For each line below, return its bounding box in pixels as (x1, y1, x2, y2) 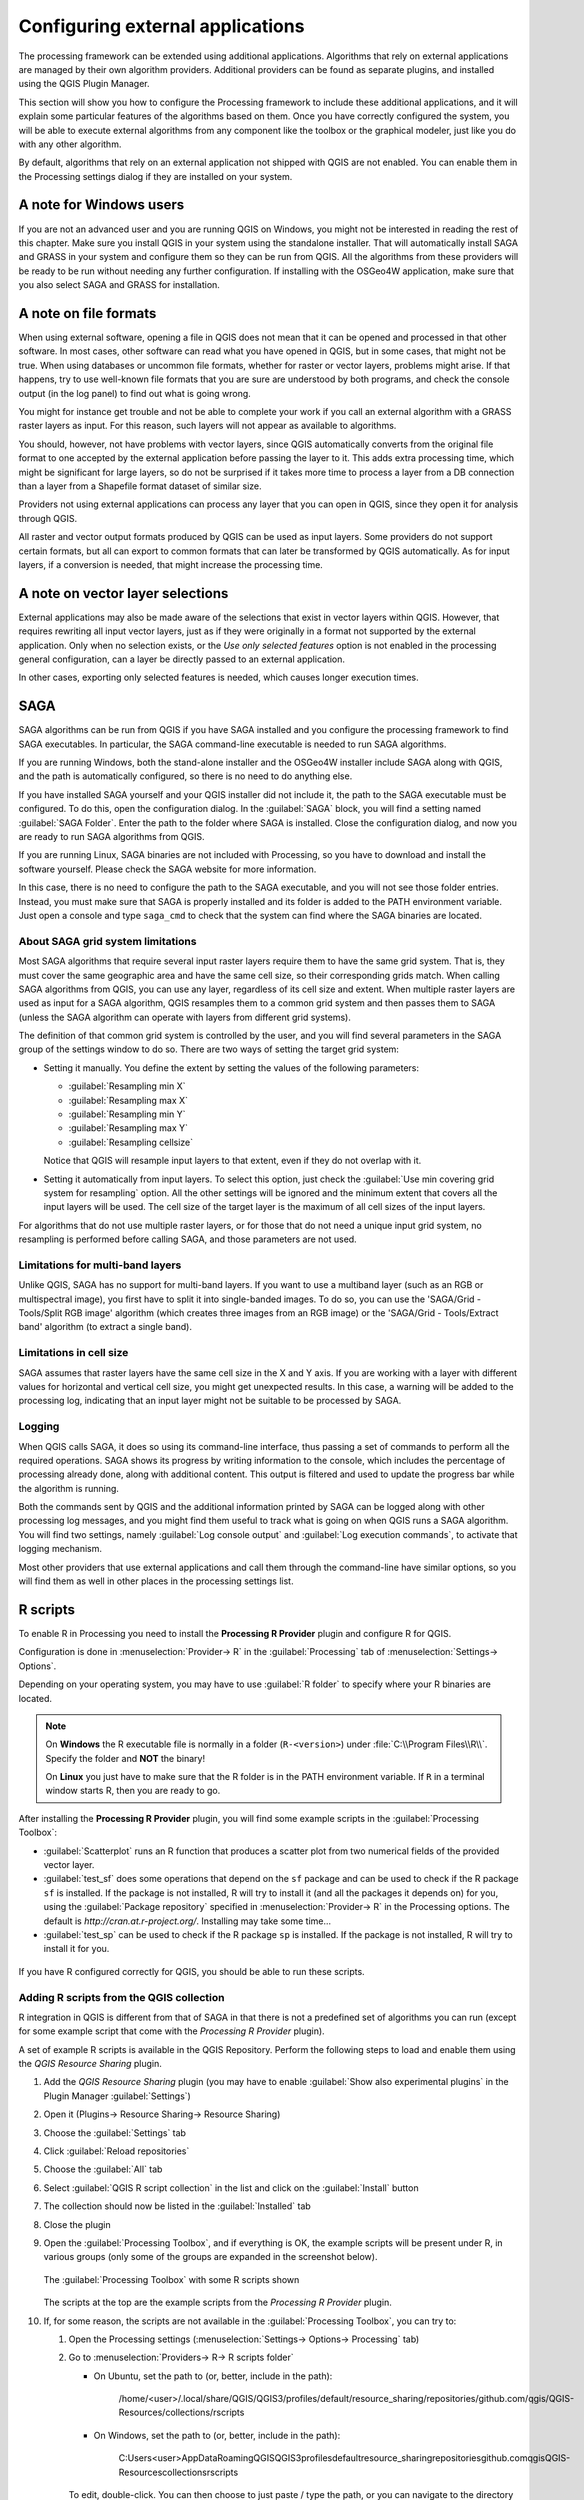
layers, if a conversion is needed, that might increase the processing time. (18, 558, 324, 570)
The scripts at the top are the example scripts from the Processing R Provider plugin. (43, 2296, 392, 2309)
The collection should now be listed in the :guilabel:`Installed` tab (43, 2200, 312, 2212)
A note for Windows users (18, 196, 185, 214)
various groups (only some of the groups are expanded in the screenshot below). (43, 2251, 378, 2263)
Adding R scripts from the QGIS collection (18, 1990, 225, 2004)
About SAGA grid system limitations (18, 934, 197, 948)
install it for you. (43, 1943, 110, 1955)
